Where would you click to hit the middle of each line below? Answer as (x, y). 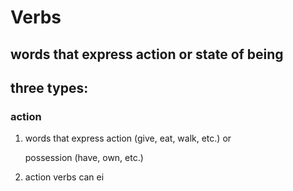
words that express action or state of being (147, 54)
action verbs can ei (64, 177)
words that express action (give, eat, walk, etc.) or (128, 138)
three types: (49, 87)
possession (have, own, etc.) (84, 158)
